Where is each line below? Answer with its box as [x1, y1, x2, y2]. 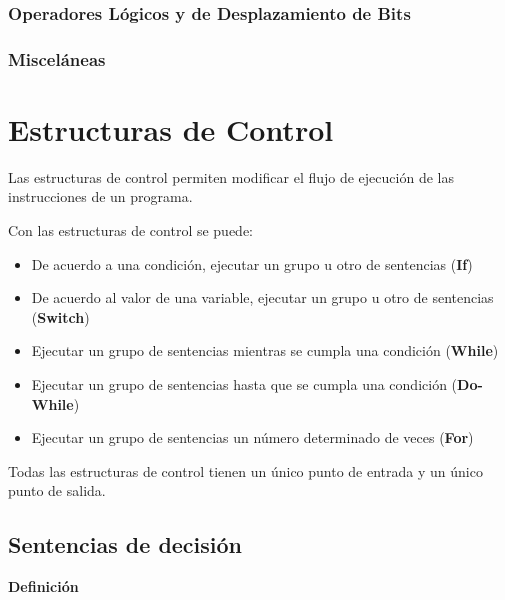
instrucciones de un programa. [8, 186, 193, 207]
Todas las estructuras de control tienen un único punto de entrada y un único [8, 460, 483, 481]
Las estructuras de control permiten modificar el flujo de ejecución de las [8, 166, 454, 187]
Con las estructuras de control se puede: [8, 220, 254, 240]
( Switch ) [31, 306, 90, 327]
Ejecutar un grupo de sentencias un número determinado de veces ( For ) [31, 427, 474, 448]
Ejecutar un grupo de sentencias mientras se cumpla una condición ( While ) [31, 340, 499, 361]
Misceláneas [8, 46, 106, 71]
